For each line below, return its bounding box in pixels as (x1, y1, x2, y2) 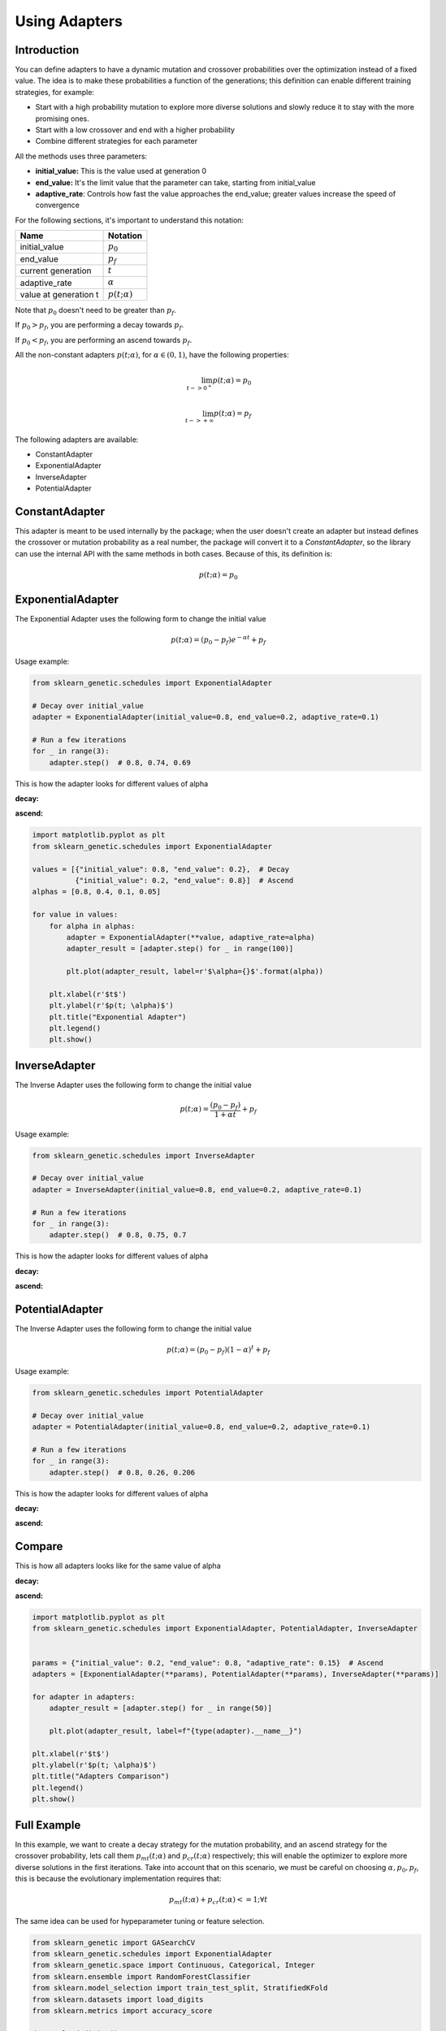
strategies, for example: (15, 87, 95, 97)
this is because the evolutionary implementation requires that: (15, 1873, 222, 1883)
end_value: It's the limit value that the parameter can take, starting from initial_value (35, 177, 316, 187)
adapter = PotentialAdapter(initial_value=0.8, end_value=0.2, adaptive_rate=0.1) (32, 1422, 371, 1431)
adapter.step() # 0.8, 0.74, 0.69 (49, 758, 191, 767)
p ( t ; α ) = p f (214, 409, 252, 420)
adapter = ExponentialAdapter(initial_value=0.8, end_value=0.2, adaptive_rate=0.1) (32, 712, 379, 722)
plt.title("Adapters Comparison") (32, 1772, 170, 1781)
